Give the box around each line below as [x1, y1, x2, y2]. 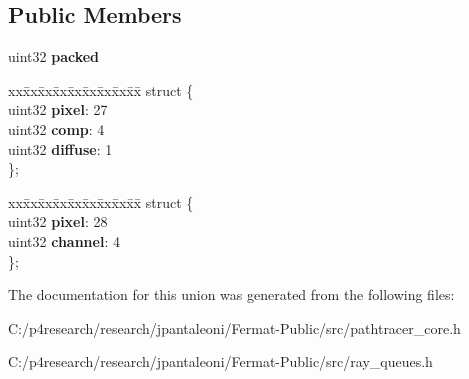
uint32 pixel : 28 [8, 211, 108, 232]
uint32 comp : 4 [8, 118, 105, 139]
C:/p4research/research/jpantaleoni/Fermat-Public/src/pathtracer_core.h [8, 317, 461, 338]
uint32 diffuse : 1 [8, 138, 113, 159]
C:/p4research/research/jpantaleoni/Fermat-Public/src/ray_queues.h [8, 351, 433, 372]
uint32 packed [8, 46, 100, 67]
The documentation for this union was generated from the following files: [8, 284, 455, 305]
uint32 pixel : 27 [8, 99, 108, 120]
